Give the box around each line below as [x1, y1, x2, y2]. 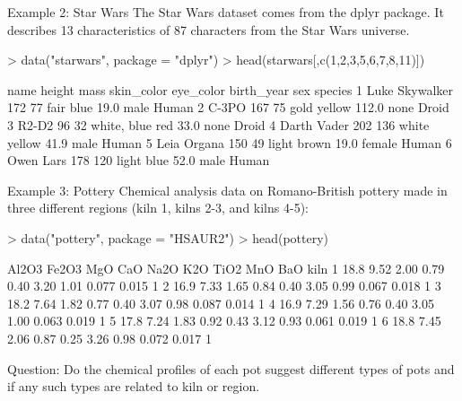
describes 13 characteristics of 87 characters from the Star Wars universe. [7, 20, 410, 39]
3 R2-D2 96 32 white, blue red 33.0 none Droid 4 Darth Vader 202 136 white [7, 115, 430, 134]
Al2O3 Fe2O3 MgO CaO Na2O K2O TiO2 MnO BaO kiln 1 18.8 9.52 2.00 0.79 [7, 258, 445, 277]
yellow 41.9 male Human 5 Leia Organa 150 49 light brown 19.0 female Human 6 [7, 133, 452, 152]
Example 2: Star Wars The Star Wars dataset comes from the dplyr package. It [7, 3, 444, 21]
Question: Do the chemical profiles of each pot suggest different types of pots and [7, 359, 455, 378]
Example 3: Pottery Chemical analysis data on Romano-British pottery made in [7, 180, 448, 199]
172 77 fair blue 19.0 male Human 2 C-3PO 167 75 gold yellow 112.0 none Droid [7, 98, 449, 117]
